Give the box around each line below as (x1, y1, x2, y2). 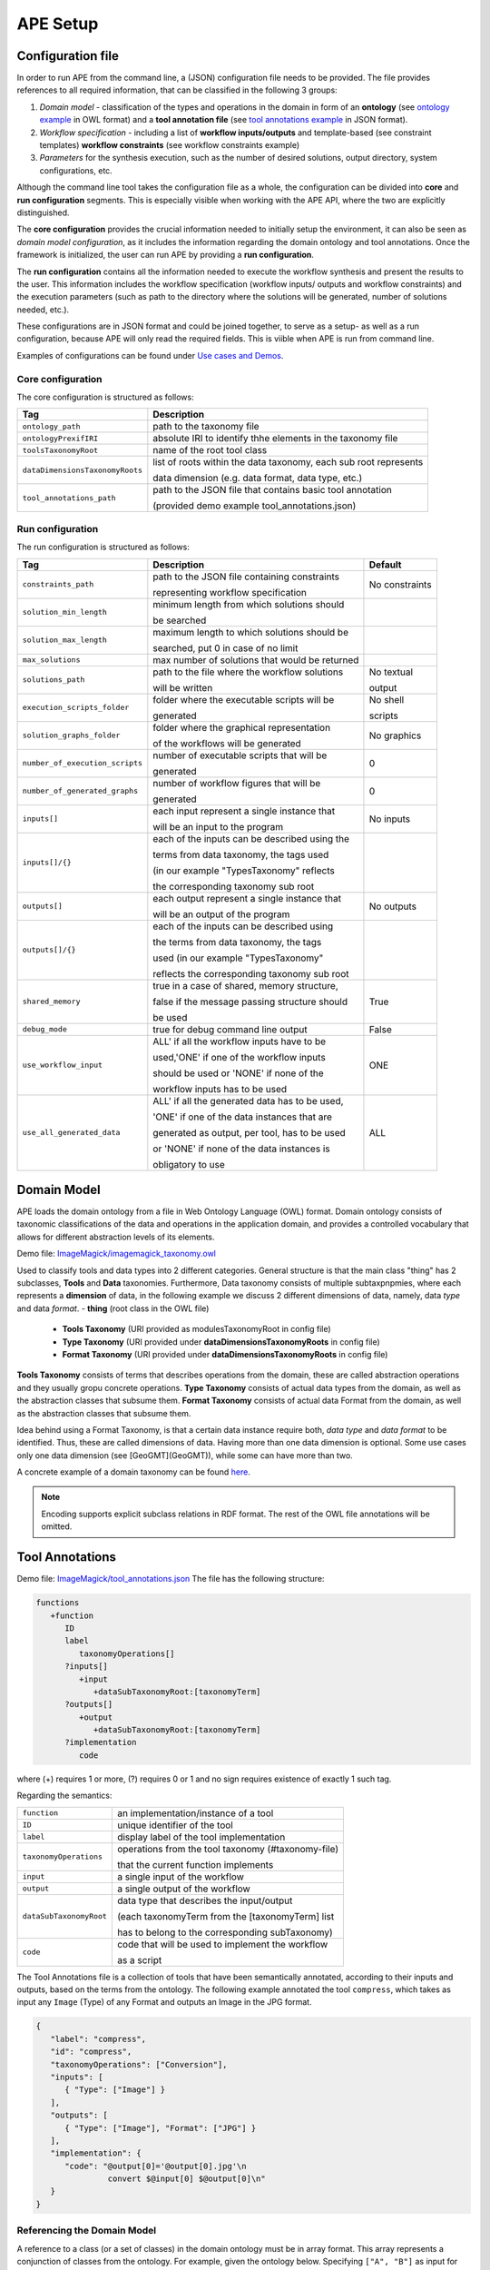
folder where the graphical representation (152, 721, 331, 734)
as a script (116, 1953, 162, 1966)
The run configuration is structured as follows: (16, 541, 190, 553)
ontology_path (22, 421, 81, 431)
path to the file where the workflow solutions (152, 666, 344, 678)
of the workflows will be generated (152, 736, 301, 749)
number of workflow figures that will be (152, 776, 321, 789)
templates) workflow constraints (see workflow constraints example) (39, 140, 300, 151)
